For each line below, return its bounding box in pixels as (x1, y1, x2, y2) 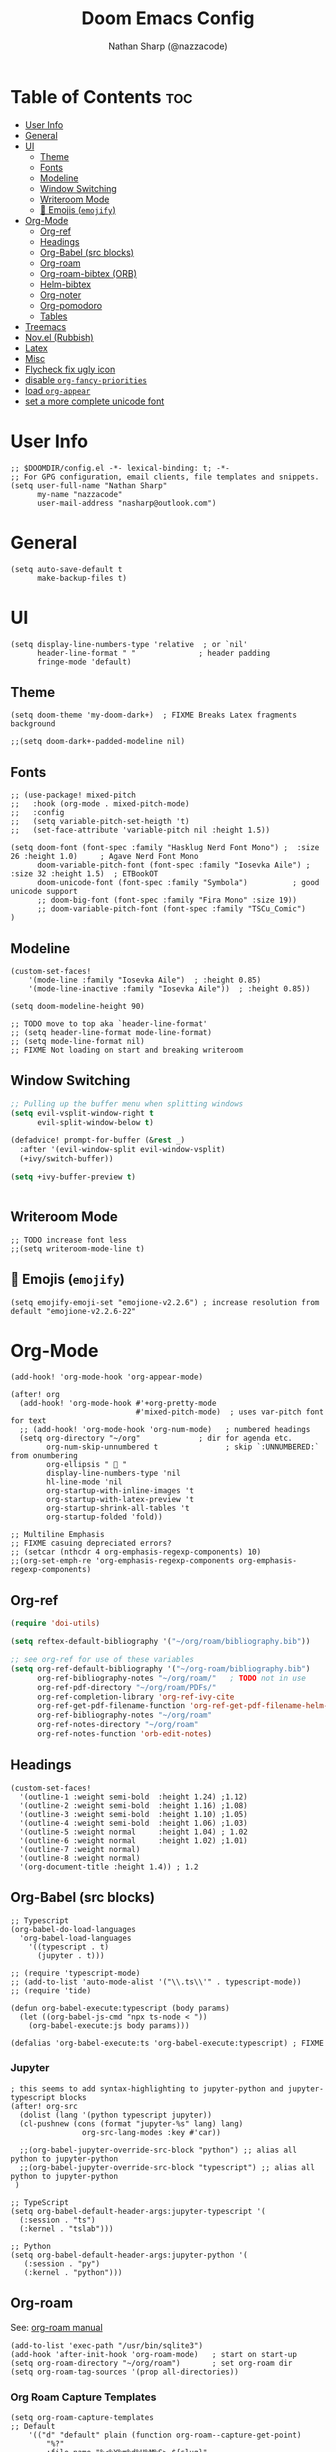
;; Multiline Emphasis (10, 1530, 105, 1540)
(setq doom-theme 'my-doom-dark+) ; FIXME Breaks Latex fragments (10, 710, 298, 721)
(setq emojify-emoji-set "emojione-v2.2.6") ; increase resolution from (10, 1297, 320, 1307)
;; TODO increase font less (10, 1235, 128, 1245)
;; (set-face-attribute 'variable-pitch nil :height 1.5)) (10, 825, 271, 836)
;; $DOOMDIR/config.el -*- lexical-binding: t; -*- (10, 463, 230, 473)
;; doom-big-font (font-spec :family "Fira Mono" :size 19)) (36, 895, 298, 906)
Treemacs (24, 320, 67, 332)
